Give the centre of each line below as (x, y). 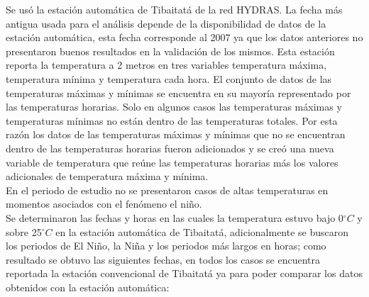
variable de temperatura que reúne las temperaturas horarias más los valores (172, 162)
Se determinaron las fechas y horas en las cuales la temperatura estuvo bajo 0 (175, 217)
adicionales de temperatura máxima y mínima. (107, 176)
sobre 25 (24, 231)
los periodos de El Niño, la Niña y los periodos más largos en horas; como (166, 246)
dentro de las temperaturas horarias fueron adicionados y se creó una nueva (170, 148)
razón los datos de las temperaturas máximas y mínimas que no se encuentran (176, 134)
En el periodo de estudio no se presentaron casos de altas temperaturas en (167, 190)
